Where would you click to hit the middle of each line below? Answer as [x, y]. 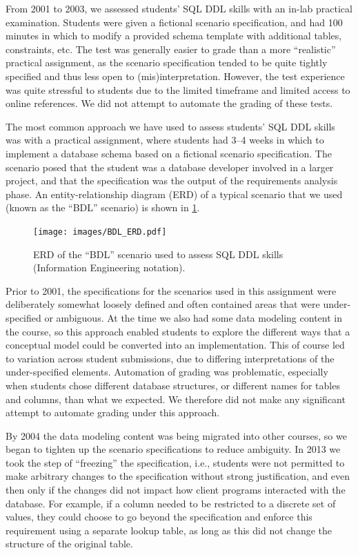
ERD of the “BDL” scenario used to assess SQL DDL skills [158, 254]
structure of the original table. [69, 544]
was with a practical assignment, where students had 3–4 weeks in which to [165, 140]
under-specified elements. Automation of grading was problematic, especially [167, 372]
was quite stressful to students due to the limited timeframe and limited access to [178, 89]
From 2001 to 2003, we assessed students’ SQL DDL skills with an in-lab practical [179, 8]
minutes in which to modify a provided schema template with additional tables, [174, 36]
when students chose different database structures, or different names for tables [173, 385]
